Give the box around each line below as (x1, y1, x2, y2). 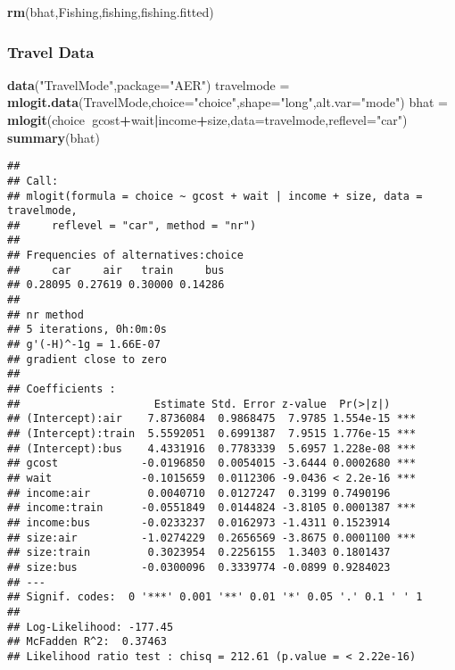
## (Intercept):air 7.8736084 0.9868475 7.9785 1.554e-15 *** (7, 412, 417, 426)
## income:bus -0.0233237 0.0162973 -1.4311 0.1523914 (7, 516, 391, 529)
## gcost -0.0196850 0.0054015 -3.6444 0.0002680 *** (7, 457, 417, 470)
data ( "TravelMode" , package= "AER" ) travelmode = (7, 75, 290, 94)
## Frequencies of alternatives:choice (7, 249, 244, 262)
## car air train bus (7, 263, 225, 277)
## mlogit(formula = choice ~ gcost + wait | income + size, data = (7, 189, 423, 203)
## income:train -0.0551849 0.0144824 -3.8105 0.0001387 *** (7, 501, 417, 515)
